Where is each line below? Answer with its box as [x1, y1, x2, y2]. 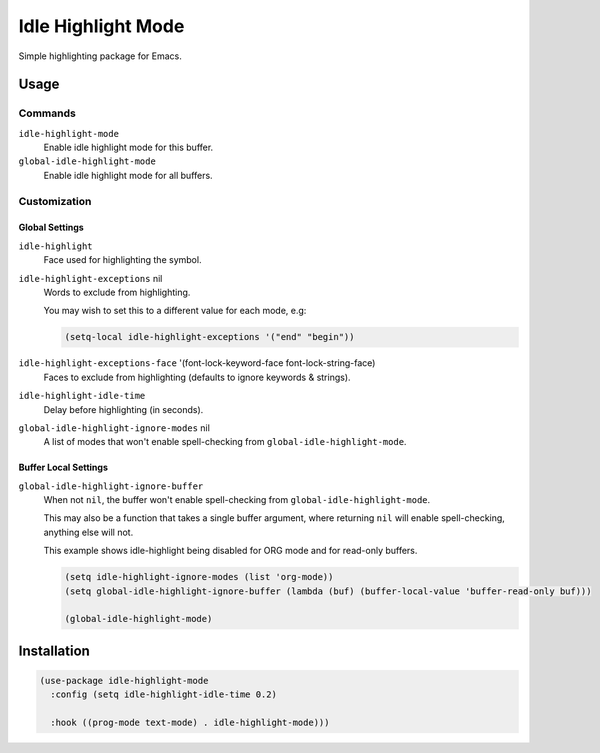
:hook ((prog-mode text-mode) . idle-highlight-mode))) [50, 717, 330, 729]
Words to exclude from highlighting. [43, 286, 191, 298]
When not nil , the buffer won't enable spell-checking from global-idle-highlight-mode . [43, 494, 431, 506]
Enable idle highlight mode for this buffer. [43, 141, 214, 154]
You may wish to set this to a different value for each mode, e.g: [43, 305, 307, 317]
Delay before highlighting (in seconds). [43, 403, 204, 415]
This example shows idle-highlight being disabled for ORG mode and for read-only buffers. [43, 545, 418, 557]
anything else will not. [43, 526, 134, 538]
